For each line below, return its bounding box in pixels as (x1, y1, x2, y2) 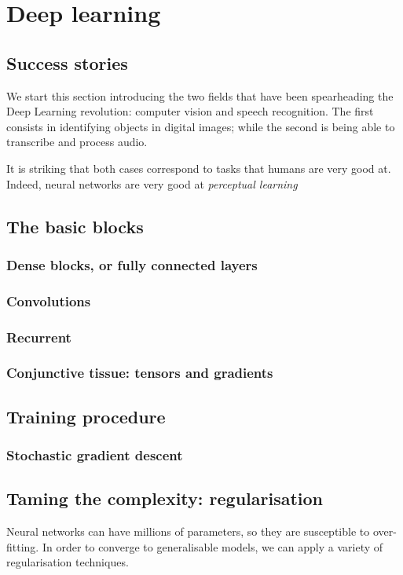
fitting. (6, 538, 39, 555)
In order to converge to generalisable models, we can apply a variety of (42, 538, 383, 555)
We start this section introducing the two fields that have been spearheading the (6, 87, 394, 104)
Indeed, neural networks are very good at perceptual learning (6, 175, 298, 192)
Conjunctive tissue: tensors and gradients (6, 363, 273, 383)
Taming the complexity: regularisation (6, 486, 324, 511)
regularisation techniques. (6, 554, 129, 570)
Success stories (6, 50, 128, 75)
